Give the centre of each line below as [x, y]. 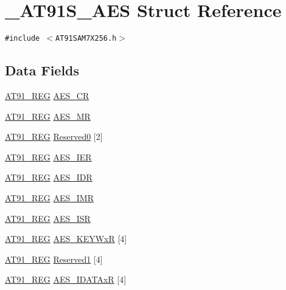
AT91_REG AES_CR [47, 95]
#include [23, 39]
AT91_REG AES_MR [48, 116]
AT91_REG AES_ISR [48, 218]
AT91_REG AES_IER [48, 157]
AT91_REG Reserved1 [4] [54, 259]
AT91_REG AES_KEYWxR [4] [66, 239]
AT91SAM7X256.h [86, 39]
